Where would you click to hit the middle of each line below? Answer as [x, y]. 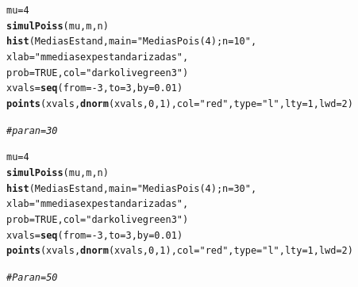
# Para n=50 [32, 277]
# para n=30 [32, 130]
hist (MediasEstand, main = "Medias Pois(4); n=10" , [132, 42]
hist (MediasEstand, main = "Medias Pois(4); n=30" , [132, 188]
